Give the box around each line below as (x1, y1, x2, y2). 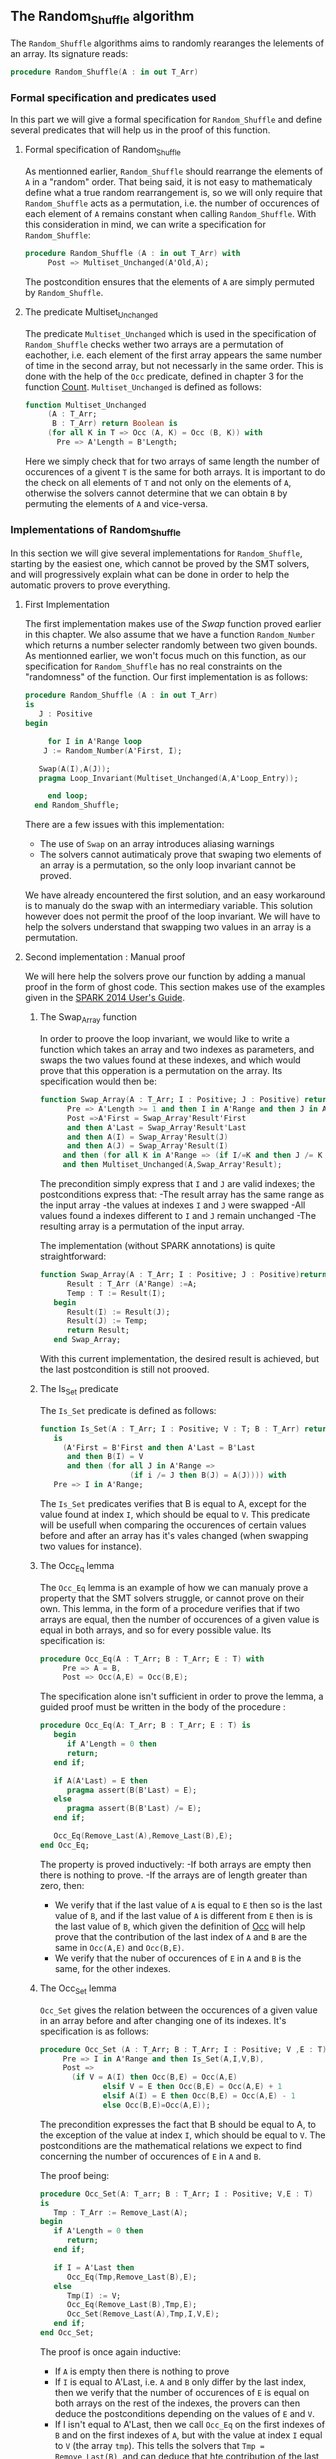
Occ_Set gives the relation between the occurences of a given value (39, 2004, 318, 2016)
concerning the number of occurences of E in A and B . (39, 2150, 262, 2162)
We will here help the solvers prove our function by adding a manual (24, 970, 306, 983)
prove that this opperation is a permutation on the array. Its (39, 1065, 283, 1076)
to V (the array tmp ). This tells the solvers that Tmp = (54, 2439, 265, 2451)
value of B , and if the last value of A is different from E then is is (54, 1909, 313, 1921)
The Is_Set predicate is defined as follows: (39, 1404, 217, 1416)
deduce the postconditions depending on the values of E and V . (54, 2407, 315, 2419)
